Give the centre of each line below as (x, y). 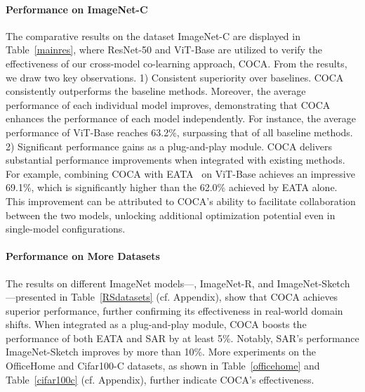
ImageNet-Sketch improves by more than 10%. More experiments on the (161, 352)
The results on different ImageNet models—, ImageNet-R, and (140, 283)
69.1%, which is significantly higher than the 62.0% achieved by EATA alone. (172, 187)
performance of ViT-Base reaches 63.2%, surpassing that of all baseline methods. (179, 132)
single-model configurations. (66, 229)
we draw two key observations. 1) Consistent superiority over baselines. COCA (175, 77)
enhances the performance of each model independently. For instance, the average (181, 118)
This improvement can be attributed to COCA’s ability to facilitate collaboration (181, 201)
